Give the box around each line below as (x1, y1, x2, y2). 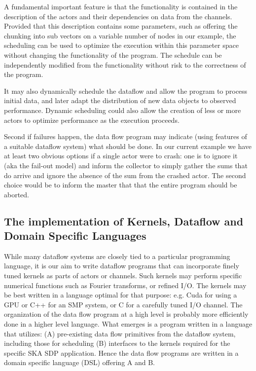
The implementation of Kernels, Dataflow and (4, 213, 244, 228)
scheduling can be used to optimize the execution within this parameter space (4, 40, 239, 50)
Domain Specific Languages (4, 228, 146, 243)
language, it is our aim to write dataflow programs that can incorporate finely (4, 260, 239, 271)
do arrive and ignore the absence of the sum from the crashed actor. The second (4, 170, 246, 180)
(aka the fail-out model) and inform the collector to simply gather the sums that (4, 160, 248, 170)
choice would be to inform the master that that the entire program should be (4, 180, 237, 190)
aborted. (4, 189, 30, 199)
